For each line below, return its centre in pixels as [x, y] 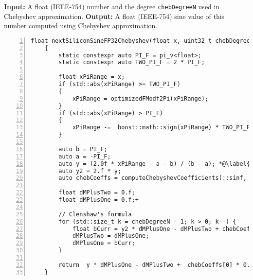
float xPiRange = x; [92, 77]
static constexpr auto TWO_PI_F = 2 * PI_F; [132, 62]
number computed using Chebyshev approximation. [81, 26]
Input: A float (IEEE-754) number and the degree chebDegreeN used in [112, 6]
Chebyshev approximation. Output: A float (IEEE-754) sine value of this [114, 16]
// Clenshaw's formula [95, 214]
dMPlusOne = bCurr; [104, 243]
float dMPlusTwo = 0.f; [97, 193]
